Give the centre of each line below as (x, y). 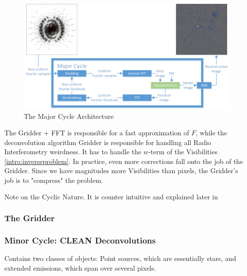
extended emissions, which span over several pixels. (80, 268)
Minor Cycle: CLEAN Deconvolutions (80, 240)
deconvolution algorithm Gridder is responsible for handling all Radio (108, 142)
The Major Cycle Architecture (69, 116)
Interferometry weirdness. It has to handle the (73, 152)
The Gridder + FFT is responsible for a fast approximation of (97, 132)
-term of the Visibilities (183, 152)
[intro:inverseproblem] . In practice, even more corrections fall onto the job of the (124, 161)
